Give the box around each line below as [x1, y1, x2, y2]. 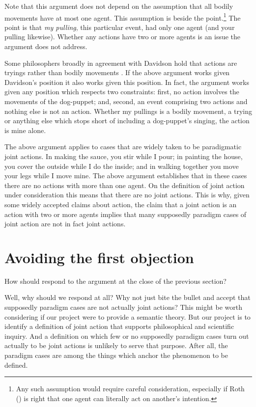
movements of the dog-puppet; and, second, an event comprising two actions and [4, 96, 248, 106]
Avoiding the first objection [4, 247, 194, 267]
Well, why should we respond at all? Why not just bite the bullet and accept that [4, 292, 251, 302]
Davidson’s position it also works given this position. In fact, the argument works [4, 77, 249, 87]
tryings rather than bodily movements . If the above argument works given [4, 67, 230, 78]
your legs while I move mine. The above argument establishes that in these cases [4, 170, 247, 181]
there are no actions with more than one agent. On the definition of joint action [4, 180, 245, 190]
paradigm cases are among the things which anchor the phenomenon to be [4, 350, 228, 360]
